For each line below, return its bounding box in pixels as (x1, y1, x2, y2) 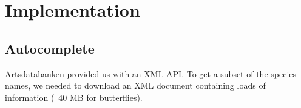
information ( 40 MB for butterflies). (5, 91, 143, 103)
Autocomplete (5, 39, 95, 57)
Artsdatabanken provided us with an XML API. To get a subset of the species (5, 67, 297, 80)
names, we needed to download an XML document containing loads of (5, 79, 266, 92)
